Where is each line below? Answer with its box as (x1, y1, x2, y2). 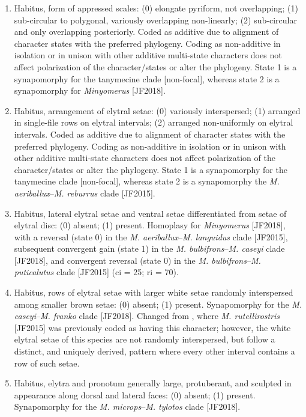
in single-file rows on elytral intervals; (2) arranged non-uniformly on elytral (14, 116, 293, 129)
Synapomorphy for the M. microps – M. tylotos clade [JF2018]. (14, 400, 241, 413)
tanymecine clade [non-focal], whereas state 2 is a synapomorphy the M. (14, 175, 280, 187)
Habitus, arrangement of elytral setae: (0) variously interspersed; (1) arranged (14, 104, 301, 117)
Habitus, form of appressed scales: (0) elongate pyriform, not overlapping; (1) (14, 2, 298, 14)
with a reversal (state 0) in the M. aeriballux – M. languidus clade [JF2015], (14, 230, 288, 243)
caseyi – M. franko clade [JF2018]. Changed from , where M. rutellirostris (14, 309, 280, 322)
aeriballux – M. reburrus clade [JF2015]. (14, 186, 155, 199)
